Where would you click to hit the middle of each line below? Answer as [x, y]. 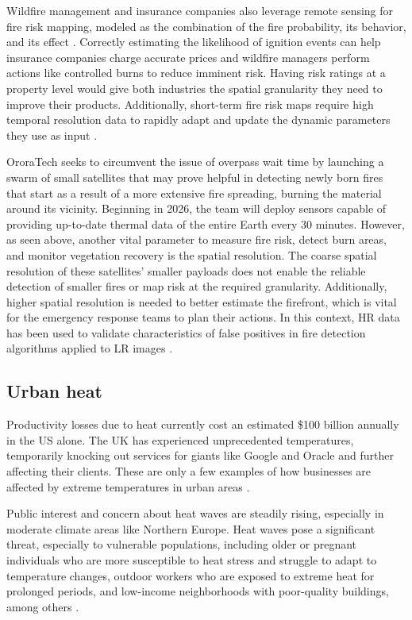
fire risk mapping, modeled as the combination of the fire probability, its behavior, [206, 26]
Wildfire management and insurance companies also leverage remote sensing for [200, 10]
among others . [43, 606]
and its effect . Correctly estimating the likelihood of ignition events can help [194, 42]
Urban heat [54, 391]
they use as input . [52, 135]
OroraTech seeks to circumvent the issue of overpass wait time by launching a [195, 162]
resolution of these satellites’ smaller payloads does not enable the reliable [186, 270]
